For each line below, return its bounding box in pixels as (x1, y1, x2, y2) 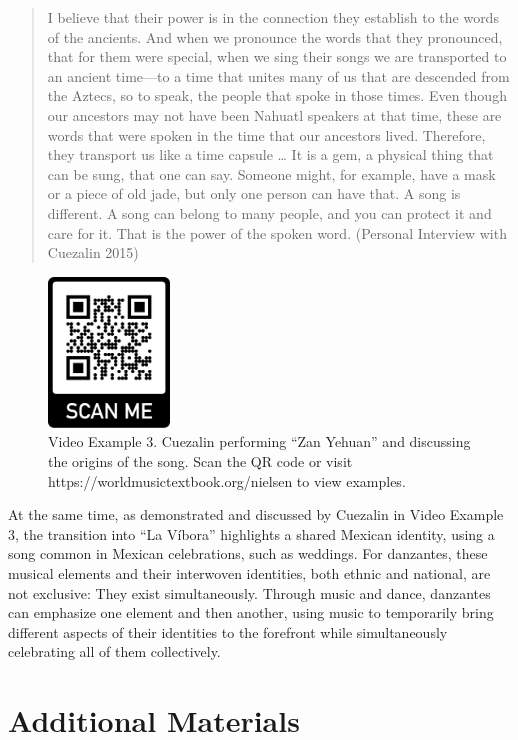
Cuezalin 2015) (47, 242, 139, 263)
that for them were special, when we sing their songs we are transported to (47, 46, 507, 67)
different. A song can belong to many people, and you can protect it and (47, 202, 492, 223)
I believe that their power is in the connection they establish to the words (47, 7, 499, 27)
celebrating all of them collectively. (8, 641, 221, 662)
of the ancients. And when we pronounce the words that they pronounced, (47, 26, 503, 47)
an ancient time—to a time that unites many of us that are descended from (47, 65, 510, 86)
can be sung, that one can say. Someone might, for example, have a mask (47, 163, 496, 184)
